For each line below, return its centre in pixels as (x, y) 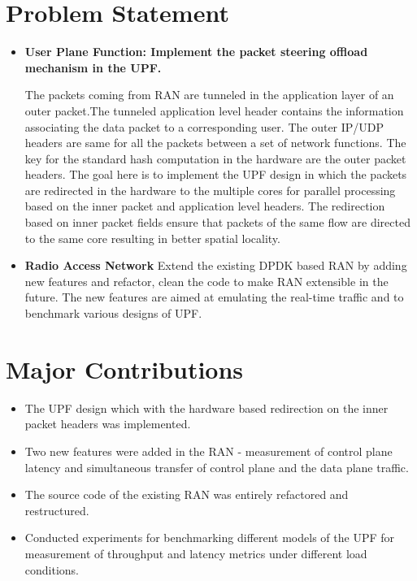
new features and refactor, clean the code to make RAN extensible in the (206, 281)
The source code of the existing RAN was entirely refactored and (187, 494)
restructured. (57, 510)
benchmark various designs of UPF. (113, 313)
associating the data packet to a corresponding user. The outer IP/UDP (204, 126)
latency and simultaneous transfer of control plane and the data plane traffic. (217, 467)
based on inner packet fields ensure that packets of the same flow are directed (217, 222)
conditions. (52, 569)
